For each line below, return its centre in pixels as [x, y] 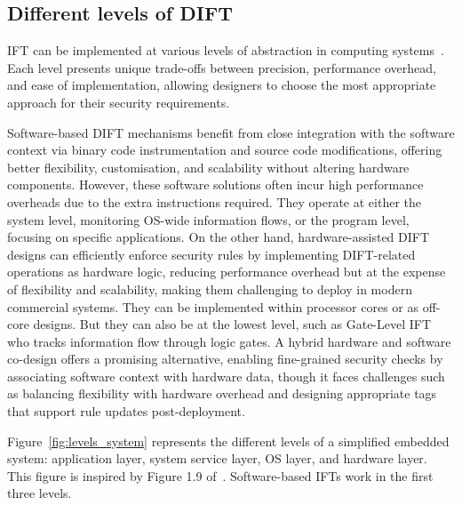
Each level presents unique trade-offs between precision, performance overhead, [222, 67]
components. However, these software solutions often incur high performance [215, 184]
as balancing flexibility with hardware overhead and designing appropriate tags [222, 393]
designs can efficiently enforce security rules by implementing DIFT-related [211, 254]
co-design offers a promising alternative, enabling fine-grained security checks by [225, 359]
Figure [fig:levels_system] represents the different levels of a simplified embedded [228, 441]
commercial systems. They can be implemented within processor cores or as [213, 306]
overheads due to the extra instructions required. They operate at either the [215, 201]
